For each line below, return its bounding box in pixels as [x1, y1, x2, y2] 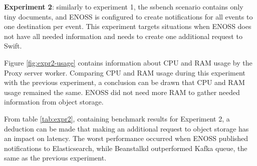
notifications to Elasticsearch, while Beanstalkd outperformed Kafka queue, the [4, 142, 247, 153]
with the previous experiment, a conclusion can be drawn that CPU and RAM [4, 77, 245, 87]
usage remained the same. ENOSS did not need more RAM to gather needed [4, 86, 240, 97]
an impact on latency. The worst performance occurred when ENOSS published [4, 133, 248, 143]
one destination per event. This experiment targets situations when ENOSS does [4, 21, 251, 31]
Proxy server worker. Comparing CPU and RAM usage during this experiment [4, 67, 245, 77]
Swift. [4, 40, 22, 51]
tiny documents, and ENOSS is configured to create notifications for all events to [4, 11, 253, 21]
